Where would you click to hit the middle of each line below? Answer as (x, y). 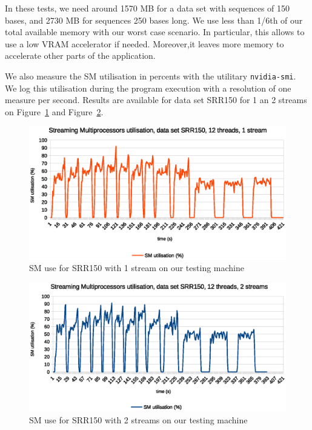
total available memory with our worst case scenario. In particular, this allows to (155, 32)
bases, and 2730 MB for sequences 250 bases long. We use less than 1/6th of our (154, 20)
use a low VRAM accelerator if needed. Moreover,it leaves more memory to (144, 43)
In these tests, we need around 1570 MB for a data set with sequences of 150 (148, 8)
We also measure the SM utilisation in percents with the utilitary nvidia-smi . (151, 76)
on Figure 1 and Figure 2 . (54, 111)
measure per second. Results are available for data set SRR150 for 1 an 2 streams (156, 100)
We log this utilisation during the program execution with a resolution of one (148, 88)
